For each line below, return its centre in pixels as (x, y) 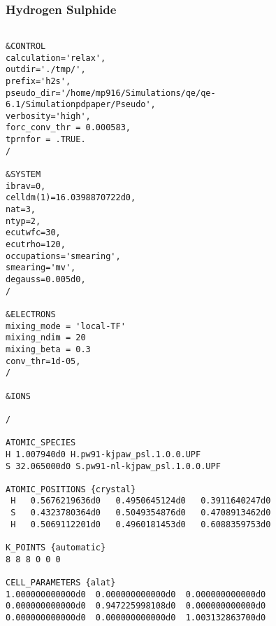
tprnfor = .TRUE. (46, 140)
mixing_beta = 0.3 (48, 349)
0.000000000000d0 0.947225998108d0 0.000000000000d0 (136, 606)
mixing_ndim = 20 (46, 338)
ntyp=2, (23, 221)
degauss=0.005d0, (46, 279)
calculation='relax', (56, 58)
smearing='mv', (41, 268)
